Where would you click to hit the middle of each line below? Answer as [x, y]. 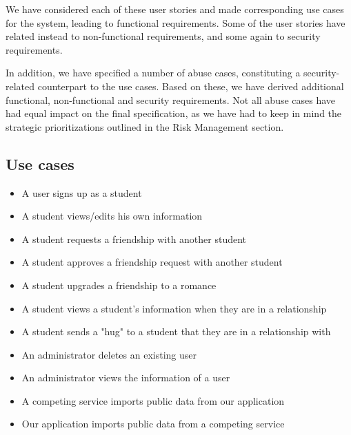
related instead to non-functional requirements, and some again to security [163, 36]
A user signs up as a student [82, 192]
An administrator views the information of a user [126, 378]
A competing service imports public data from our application [153, 400]
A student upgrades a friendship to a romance [119, 285]
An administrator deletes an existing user [109, 354]
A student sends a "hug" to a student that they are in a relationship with [176, 331]
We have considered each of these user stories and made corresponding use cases [175, 9]
